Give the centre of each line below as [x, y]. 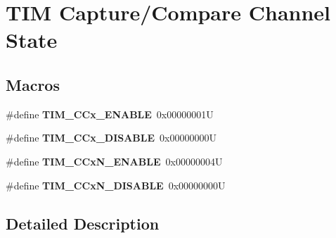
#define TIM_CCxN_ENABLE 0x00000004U [114, 161]
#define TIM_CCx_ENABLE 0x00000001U [110, 114]
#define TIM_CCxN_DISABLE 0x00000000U [116, 185]
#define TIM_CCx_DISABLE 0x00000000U [111, 138]
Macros [33, 84]
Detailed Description [83, 223]
